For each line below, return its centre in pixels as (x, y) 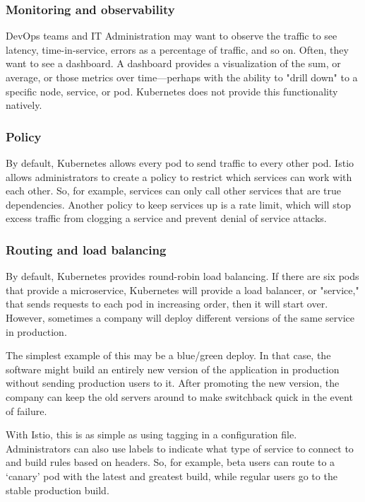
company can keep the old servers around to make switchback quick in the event (179, 396)
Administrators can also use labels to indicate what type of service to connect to (180, 448)
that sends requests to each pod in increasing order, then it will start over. (167, 304)
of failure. (26, 410)
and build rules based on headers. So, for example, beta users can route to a (170, 462)
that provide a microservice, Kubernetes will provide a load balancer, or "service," (182, 290)
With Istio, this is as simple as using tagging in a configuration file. (151, 434)
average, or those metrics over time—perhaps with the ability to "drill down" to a (182, 77)
